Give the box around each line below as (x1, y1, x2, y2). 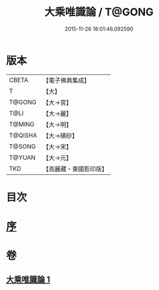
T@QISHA (9, 131, 37, 139)
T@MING (9, 120, 35, 128)
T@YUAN (9, 153, 36, 161)
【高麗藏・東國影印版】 (42, 165, 108, 173)
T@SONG (9, 142, 37, 151)
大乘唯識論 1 (6, 274, 51, 284)
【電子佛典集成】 (42, 76, 90, 84)
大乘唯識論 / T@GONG (44, 5, 154, 19)
